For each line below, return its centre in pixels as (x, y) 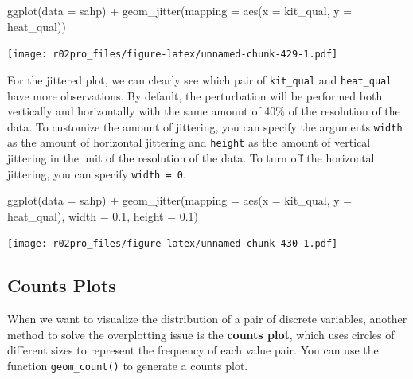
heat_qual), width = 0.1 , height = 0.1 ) (103, 215)
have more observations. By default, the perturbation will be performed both (195, 95)
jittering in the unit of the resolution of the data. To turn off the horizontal (191, 158)
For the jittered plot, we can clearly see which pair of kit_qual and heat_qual (200, 79)
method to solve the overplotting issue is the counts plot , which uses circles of (201, 334)
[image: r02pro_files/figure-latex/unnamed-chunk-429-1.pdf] (173, 55)
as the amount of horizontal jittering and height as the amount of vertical (189, 142)
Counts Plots (62, 285)
